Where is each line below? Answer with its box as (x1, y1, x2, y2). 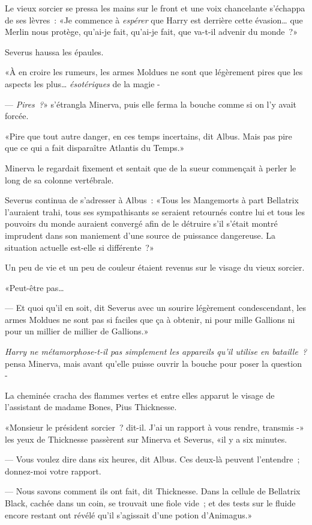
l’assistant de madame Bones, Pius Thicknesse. (5, 401, 177, 413)
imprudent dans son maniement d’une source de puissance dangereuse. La (5, 229, 276, 241)
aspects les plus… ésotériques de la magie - (5, 77, 160, 90)
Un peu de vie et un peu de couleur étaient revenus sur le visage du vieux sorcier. (5, 261, 305, 274)
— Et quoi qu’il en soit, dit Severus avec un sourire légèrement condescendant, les (5, 301, 306, 314)
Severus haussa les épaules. (5, 45, 104, 58)
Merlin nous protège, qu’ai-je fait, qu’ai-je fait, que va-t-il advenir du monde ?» (5, 25, 298, 38)
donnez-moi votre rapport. (5, 464, 101, 477)
